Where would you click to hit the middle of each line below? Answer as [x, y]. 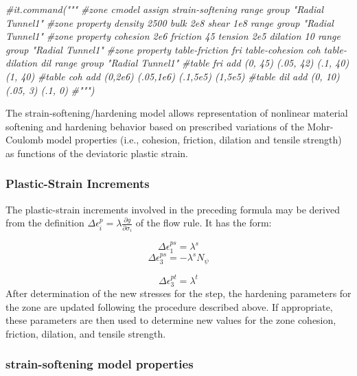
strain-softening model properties [100, 364]
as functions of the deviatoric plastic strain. [97, 153]
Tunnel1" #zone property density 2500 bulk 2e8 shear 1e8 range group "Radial [170, 22]
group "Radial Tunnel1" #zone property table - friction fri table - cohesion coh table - [176, 49]
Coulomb [24, 140]
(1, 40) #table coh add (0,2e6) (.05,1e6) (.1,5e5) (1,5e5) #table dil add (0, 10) [173, 76]
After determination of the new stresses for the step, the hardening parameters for [178, 293]
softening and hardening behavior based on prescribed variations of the [155, 126]
